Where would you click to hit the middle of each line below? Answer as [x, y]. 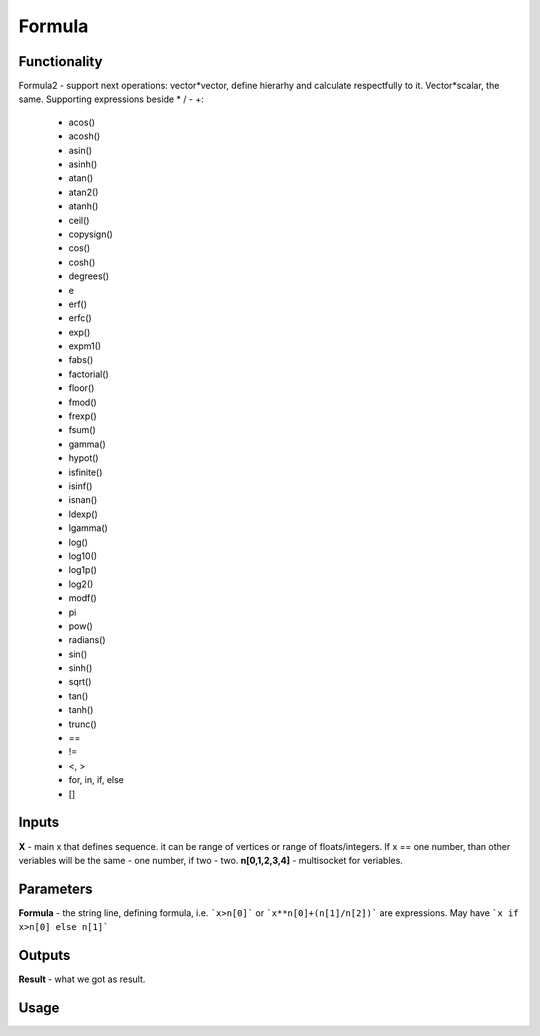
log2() [81, 584]
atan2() [83, 192]
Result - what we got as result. [82, 979]
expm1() [85, 346]
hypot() [83, 458]
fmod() [82, 402]
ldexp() [83, 514]
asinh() [83, 164]
